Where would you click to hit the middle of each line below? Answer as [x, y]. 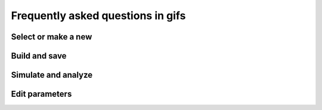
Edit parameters [41, 94]
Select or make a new [52, 37]
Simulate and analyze [52, 75]
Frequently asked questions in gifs [98, 16]
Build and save [39, 56]
